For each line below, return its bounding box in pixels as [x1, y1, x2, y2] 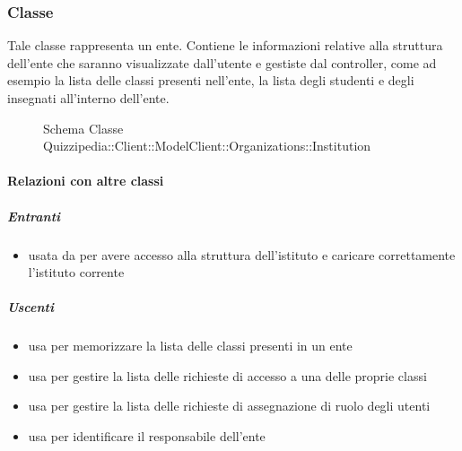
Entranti [7, 206, 61, 225]
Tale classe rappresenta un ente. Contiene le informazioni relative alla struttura [7, 36, 443, 55]
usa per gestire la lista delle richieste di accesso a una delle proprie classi [28, 366, 427, 385]
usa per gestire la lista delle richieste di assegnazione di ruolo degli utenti [28, 396, 431, 415]
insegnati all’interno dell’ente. [7, 89, 170, 107]
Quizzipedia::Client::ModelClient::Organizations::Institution [43, 136, 371, 155]
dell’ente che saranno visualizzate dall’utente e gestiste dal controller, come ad [7, 53, 437, 72]
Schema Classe [43, 118, 124, 137]
